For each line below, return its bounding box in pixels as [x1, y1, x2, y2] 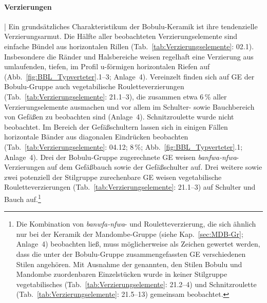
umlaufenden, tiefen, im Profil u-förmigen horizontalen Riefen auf [4, 61, 210, 72]
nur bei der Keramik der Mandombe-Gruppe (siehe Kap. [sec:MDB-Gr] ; [16, 228, 243, 239]
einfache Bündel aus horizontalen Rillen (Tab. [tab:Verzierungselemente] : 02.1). [4, 41, 254, 51]
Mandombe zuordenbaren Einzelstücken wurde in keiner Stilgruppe [16, 269, 227, 279]
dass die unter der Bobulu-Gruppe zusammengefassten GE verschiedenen [16, 248, 246, 259]
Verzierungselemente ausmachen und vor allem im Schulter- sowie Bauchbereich [4, 101, 255, 112]
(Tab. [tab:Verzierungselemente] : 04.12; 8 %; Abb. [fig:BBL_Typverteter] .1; [4, 141, 243, 152]
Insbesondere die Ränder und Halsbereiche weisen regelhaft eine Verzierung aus [4, 51, 254, 62]
